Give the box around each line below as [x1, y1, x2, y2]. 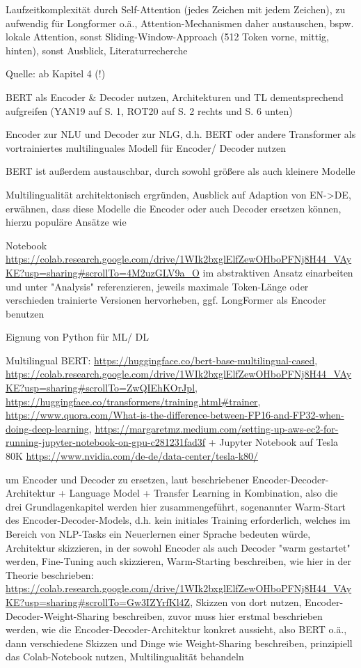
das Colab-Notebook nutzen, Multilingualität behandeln [6, 649, 244, 664]
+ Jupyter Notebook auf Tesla [208, 435, 339, 449]
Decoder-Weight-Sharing [6, 608, 110, 623]
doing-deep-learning [6, 421, 89, 435]
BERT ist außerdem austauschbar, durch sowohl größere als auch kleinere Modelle [6, 164, 355, 178]
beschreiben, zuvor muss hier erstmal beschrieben [112, 608, 323, 623]
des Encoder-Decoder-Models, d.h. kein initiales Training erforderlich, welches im [6, 513, 351, 527]
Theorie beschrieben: [6, 567, 94, 582]
